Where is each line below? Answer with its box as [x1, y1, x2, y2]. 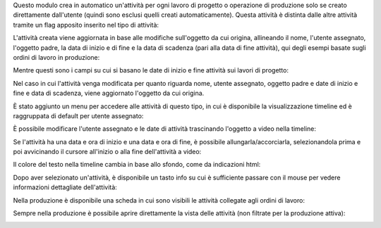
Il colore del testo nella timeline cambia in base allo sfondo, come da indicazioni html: [13, 160, 261, 169]
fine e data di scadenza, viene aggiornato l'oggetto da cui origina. [13, 89, 205, 98]
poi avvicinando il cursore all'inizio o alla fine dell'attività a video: [13, 148, 202, 156]
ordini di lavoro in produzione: [13, 53, 100, 61]
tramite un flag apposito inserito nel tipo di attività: [13, 20, 159, 29]
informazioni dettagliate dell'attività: [13, 183, 118, 191]
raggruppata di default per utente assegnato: [13, 111, 144, 120]
